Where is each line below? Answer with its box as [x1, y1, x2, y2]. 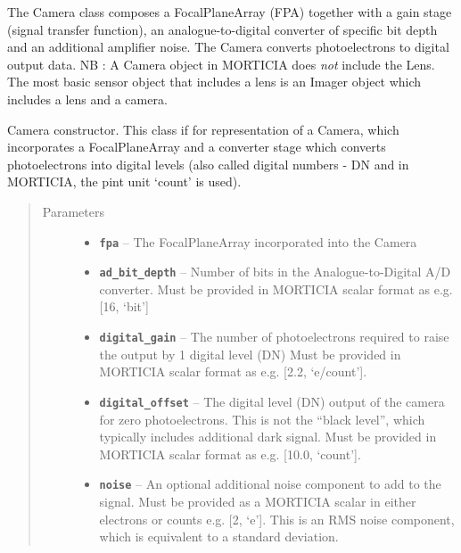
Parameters [42, 202, 104, 220]
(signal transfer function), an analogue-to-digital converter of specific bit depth [7, 20, 438, 38]
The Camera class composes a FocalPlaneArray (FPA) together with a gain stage [7, 3, 452, 21]
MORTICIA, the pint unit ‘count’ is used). [7, 172, 242, 191]
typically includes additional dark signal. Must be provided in [99, 427, 437, 446]
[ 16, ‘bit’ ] [99, 297, 149, 316]
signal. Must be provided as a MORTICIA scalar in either [99, 491, 416, 510]
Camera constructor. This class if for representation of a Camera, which [7, 120, 399, 138]
